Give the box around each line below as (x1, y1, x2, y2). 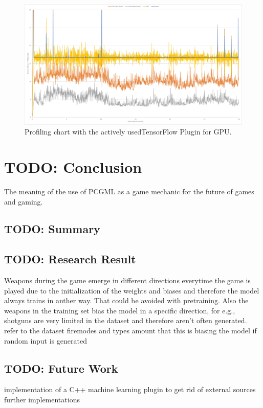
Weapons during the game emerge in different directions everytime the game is (4, 275, 251, 286)
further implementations (4, 394, 80, 405)
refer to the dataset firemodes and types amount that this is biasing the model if (4, 325, 257, 336)
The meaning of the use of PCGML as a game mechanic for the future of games (4, 186, 254, 196)
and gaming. (4, 196, 43, 207)
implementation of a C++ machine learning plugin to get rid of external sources (4, 384, 256, 395)
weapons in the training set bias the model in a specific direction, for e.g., (4, 305, 235, 315)
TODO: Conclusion (4, 156, 142, 177)
